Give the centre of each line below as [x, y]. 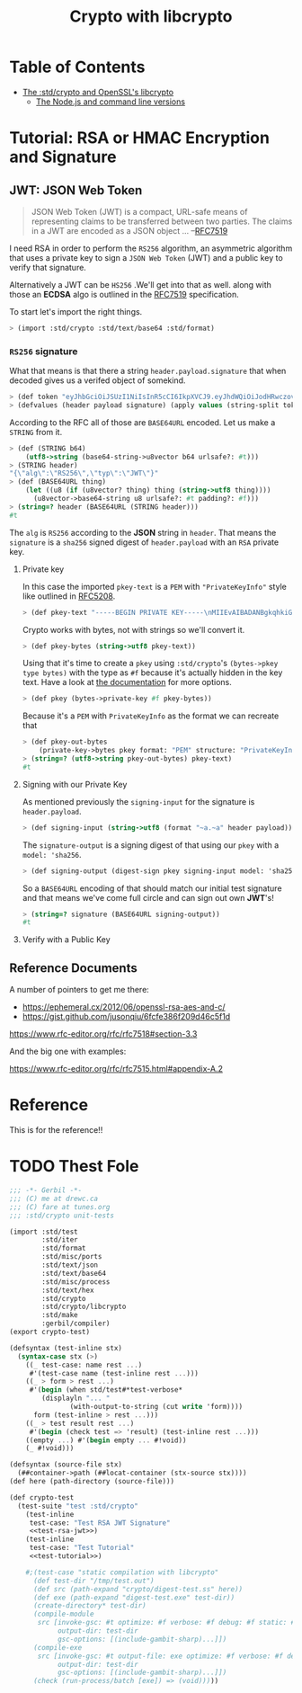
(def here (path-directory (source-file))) [92, 1482]
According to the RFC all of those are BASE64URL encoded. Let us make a [142, 422]
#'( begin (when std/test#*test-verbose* [106, 1390]
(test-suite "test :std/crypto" [78, 1506]
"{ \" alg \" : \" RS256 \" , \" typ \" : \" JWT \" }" [84, 474]
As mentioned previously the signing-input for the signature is [138, 801]
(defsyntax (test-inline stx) [66, 1348]
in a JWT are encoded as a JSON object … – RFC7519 [129, 230]
